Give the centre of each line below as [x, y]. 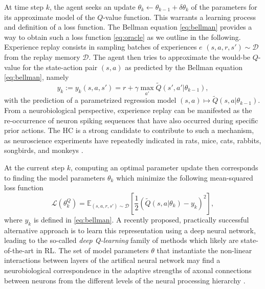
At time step [24, 7]
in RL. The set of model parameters [92, 250]
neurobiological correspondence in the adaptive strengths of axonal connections [128, 270]
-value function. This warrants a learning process [179, 17]
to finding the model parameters [55, 177]
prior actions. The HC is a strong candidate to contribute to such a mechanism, [129, 130]
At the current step [34, 167]
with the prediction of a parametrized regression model [90, 100]
